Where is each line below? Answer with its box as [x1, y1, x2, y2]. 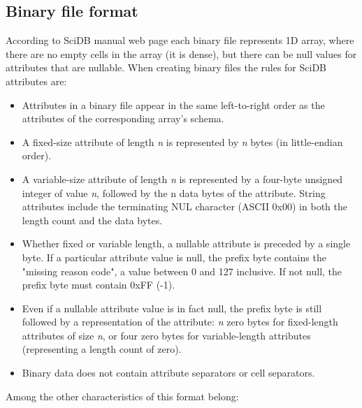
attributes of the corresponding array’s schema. [22, 111, 224, 126]
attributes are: [6, 73, 67, 88]
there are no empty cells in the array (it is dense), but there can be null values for [6, 46, 357, 61]
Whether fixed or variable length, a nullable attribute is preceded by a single [22, 236, 351, 251]
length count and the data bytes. [22, 212, 163, 227]
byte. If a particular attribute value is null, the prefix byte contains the [22, 249, 326, 264]
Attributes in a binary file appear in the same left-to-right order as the [22, 97, 325, 112]
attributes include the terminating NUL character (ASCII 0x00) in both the [22, 199, 347, 214]
